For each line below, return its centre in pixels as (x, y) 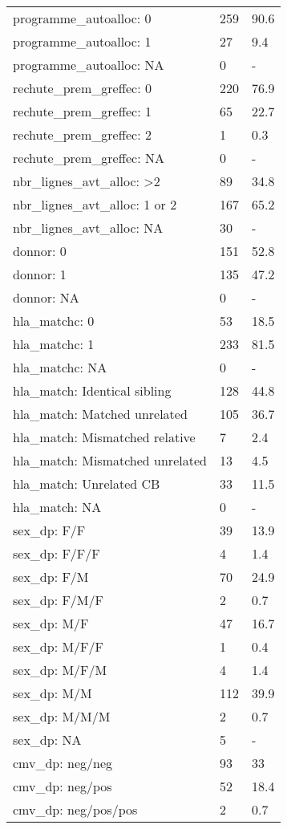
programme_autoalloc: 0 (82, 18)
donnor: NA (46, 297)
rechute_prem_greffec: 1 (82, 111)
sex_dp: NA (47, 740)
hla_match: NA (57, 507)
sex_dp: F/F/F (57, 553)
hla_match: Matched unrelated (100, 414)
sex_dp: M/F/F (58, 646)
